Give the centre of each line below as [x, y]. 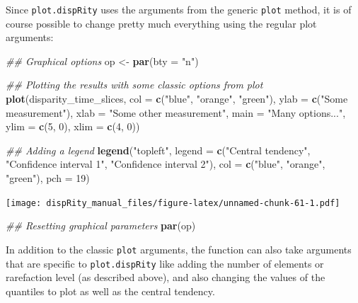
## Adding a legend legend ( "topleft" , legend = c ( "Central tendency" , [158, 150]
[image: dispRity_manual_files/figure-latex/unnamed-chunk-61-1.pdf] [173, 203]
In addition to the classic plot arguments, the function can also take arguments [179, 249]
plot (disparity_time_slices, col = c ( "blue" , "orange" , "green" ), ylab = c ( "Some [177, 99]
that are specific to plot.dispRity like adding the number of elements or [165, 263]
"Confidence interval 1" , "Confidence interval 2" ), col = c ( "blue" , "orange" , [166, 164]
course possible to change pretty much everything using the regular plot [161, 23]
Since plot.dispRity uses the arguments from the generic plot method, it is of [179, 9]
